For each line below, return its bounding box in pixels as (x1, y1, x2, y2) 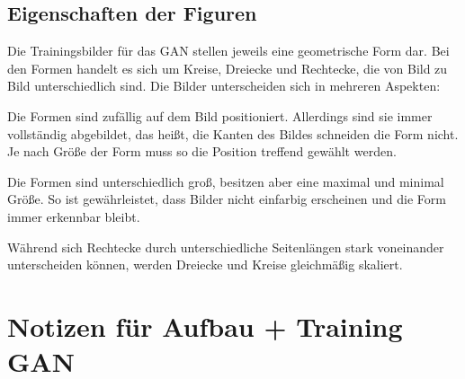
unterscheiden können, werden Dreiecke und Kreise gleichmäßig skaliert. (7, 255, 403, 274)
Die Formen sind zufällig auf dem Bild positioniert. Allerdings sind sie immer (7, 106, 433, 125)
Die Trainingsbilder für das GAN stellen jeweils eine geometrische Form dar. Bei (7, 41, 450, 60)
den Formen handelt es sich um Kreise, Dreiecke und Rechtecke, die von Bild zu (7, 58, 448, 77)
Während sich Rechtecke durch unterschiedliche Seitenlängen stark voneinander (7, 237, 444, 256)
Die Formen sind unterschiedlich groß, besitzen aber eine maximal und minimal (7, 172, 444, 190)
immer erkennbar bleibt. (7, 207, 140, 225)
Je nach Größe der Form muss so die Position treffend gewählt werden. (7, 142, 397, 161)
